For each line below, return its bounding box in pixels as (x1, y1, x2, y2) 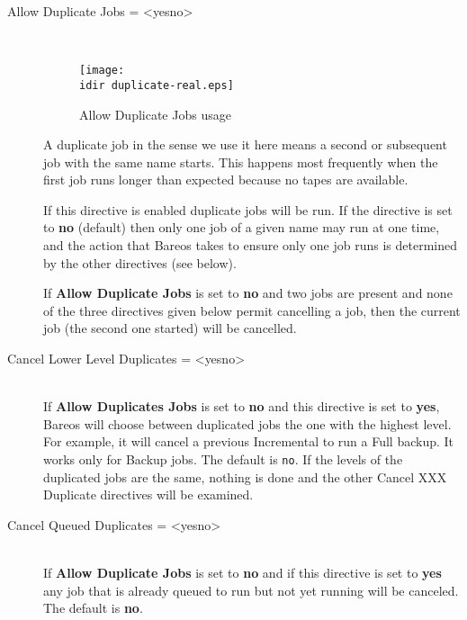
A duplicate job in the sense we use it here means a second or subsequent (43, 135, 447, 154)
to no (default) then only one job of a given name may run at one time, (43, 218, 440, 237)
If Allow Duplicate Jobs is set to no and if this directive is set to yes (43, 563, 442, 582)
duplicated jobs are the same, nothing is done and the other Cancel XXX (43, 467, 447, 486)
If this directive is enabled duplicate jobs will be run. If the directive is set (43, 200, 453, 219)
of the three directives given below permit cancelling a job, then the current (43, 301, 461, 319)
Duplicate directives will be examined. (43, 485, 254, 504)
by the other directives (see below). (43, 253, 237, 272)
